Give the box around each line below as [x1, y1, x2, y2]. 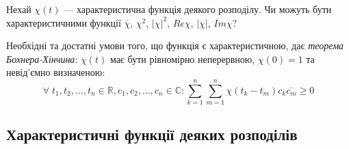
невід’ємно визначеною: [6, 65, 105, 79]
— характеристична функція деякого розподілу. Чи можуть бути [64, 2, 332, 16]
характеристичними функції [6, 15, 121, 29]
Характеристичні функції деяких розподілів [6, 124, 298, 145]
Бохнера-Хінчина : [6, 51, 78, 66]
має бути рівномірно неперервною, [109, 51, 255, 66]
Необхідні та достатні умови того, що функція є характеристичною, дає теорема [6, 38, 344, 53]
